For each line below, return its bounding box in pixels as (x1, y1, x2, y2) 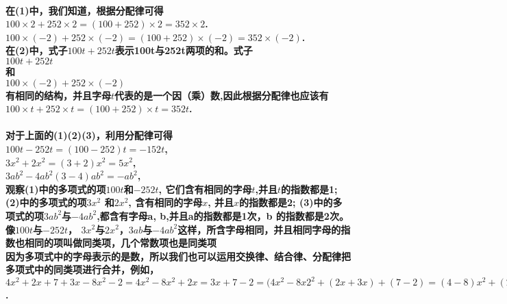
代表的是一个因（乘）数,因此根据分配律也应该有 (114, 88, 329, 102)
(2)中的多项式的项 (5, 195, 87, 210)
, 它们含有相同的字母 (158, 181, 252, 196)
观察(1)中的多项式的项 (5, 181, 106, 196)
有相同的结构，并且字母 (5, 88, 111, 102)
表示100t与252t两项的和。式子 (114, 43, 253, 58)
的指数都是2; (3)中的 (239, 195, 333, 210)
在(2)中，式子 (5, 43, 68, 58)
